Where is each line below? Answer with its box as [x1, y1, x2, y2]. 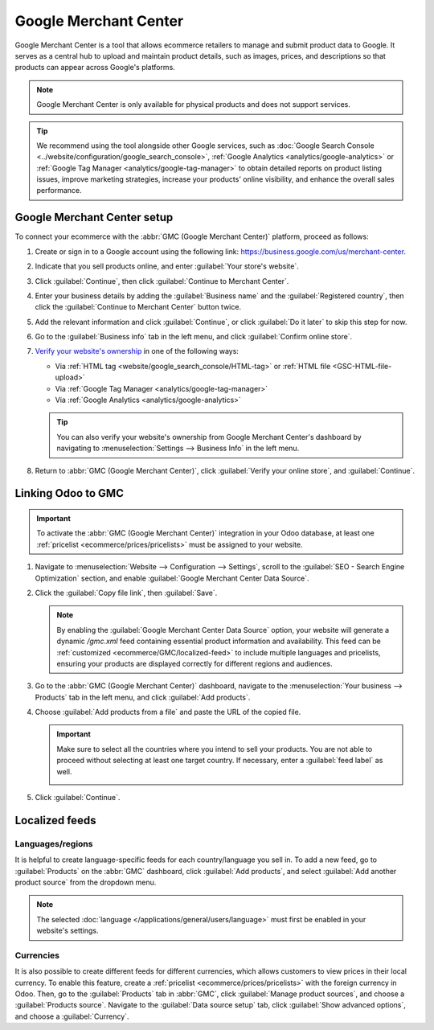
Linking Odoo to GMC [14, 486, 125, 500]
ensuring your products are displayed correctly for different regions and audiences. [56, 659, 333, 668]
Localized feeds [14, 813, 96, 827]
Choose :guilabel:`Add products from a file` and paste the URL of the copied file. [35, 708, 301, 717]
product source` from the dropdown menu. [14, 877, 157, 887]
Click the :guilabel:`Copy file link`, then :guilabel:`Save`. [35, 588, 218, 597]
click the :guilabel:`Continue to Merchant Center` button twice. [35, 302, 241, 312]
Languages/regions [14, 838, 93, 849]
